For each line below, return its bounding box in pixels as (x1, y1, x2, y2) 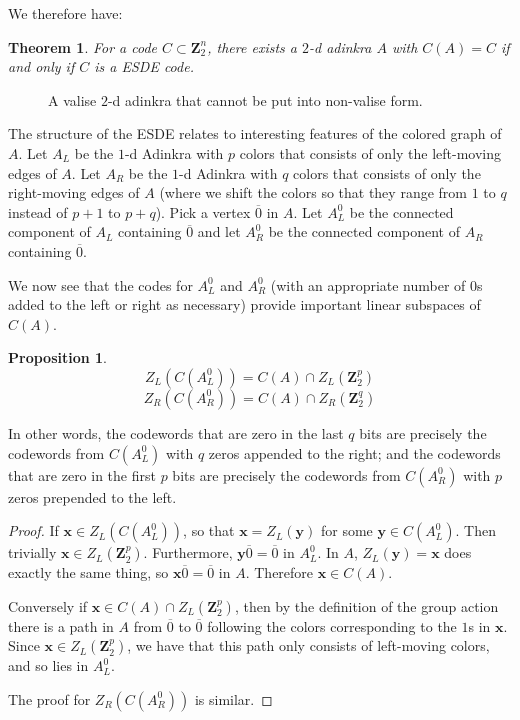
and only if (8, 56, 75, 77)
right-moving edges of (8, 182, 140, 203)
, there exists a (207, 36, 297, 57)
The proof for (8, 688, 91, 709)
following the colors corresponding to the (207, 615, 457, 636)
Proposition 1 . (8, 347, 107, 368)
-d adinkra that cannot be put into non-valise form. (107, 89, 423, 110)
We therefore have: (8, 3, 123, 23)
